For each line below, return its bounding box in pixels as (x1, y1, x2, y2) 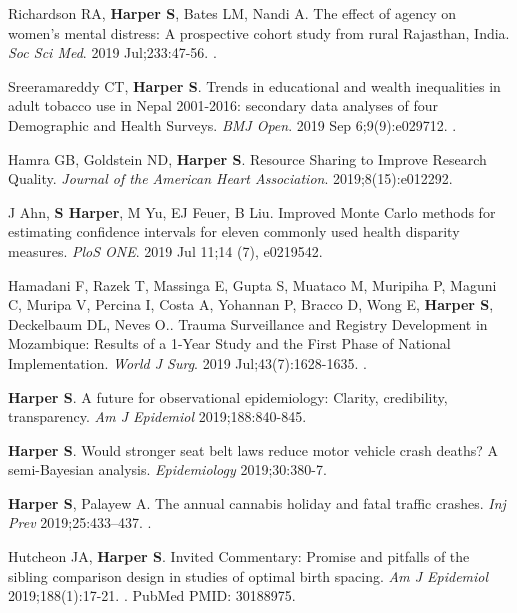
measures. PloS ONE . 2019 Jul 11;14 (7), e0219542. (8, 240, 323, 261)
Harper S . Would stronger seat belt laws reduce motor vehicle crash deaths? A (8, 439, 498, 460)
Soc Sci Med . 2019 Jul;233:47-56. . (8, 42, 217, 63)
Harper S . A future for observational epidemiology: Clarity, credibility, (8, 386, 448, 407)
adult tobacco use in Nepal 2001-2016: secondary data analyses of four (8, 95, 439, 116)
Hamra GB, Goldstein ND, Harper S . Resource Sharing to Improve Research (8, 148, 487, 169)
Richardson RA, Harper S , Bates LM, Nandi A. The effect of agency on (8, 3, 456, 23)
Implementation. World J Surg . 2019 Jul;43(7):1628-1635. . (8, 352, 367, 373)
